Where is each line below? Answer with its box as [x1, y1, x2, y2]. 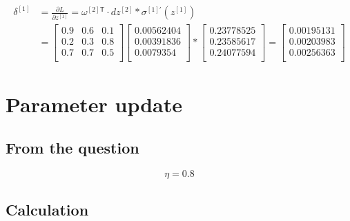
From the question [6, 137, 139, 158]
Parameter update [6, 90, 183, 118]
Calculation [6, 198, 89, 220]
